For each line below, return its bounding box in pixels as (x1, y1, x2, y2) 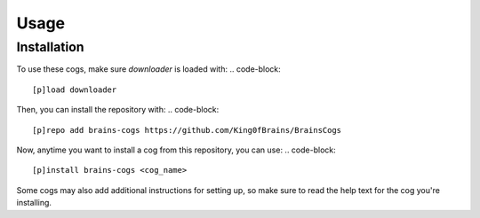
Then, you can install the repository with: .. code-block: (16, 105, 220, 115)
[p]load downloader (32, 84, 117, 95)
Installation (16, 39, 84, 55)
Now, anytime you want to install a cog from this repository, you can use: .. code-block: (16, 144, 337, 155)
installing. (16, 198, 52, 208)
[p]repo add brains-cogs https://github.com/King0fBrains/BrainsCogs (32, 125, 342, 135)
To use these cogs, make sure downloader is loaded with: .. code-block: (16, 64, 282, 74)
